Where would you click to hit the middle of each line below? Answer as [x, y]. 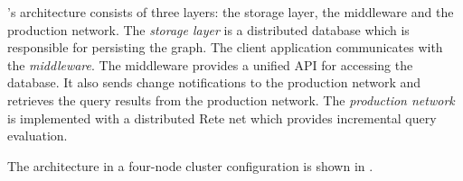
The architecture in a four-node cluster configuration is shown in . [190, 165]
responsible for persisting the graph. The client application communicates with [225, 47]
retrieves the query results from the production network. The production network [231, 100]
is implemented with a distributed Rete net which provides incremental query [222, 118]
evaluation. [38, 136]
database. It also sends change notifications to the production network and [214, 82]
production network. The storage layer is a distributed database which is [208, 29]
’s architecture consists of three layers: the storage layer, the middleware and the [231, 12]
